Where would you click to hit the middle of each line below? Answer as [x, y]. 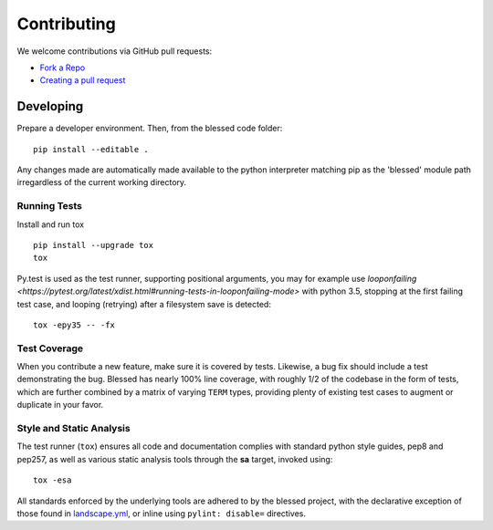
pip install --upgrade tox [94, 245]
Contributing [66, 24]
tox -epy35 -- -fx [74, 325]
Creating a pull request [83, 80]
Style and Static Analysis [74, 428]
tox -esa [52, 480]
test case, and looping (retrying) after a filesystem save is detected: [144, 304]
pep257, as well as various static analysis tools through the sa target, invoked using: [175, 459]
